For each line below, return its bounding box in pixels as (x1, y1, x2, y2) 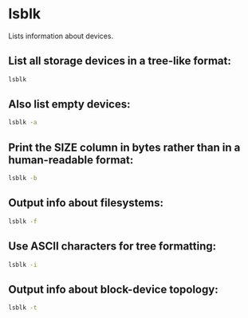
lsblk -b (8, 175, 37, 183)
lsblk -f (8, 217, 37, 226)
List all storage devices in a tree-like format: (8, 54, 231, 68)
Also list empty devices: (8, 97, 131, 112)
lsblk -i (8, 261, 37, 269)
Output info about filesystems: (8, 196, 164, 210)
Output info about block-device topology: (8, 282, 218, 296)
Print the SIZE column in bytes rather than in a (8, 140, 241, 154)
